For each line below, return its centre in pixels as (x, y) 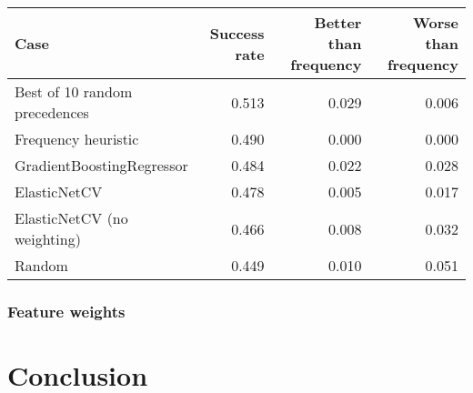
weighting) (48, 239)
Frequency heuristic (77, 139)
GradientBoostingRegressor (101, 165)
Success (237, 33)
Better (338, 22)
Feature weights (66, 311)
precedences (52, 112)
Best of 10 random (74, 91)
